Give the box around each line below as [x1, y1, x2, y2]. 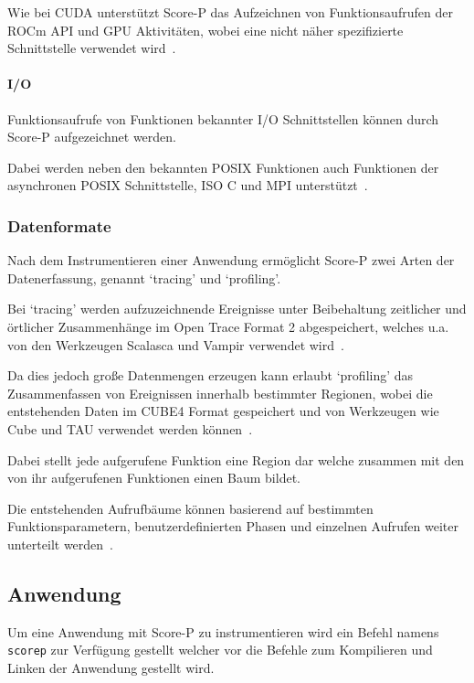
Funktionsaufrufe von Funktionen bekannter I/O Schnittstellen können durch [7, 109, 439, 128]
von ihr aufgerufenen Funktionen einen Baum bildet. [7, 468, 300, 487]
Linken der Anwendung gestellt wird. [7, 657, 215, 677]
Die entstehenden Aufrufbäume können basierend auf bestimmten [7, 498, 374, 518]
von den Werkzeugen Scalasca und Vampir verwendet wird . [7, 335, 344, 354]
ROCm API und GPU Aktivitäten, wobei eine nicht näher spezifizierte [7, 20, 404, 39]
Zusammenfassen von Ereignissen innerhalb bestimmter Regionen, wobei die [7, 383, 433, 402]
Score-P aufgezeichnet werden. [7, 127, 176, 146]
